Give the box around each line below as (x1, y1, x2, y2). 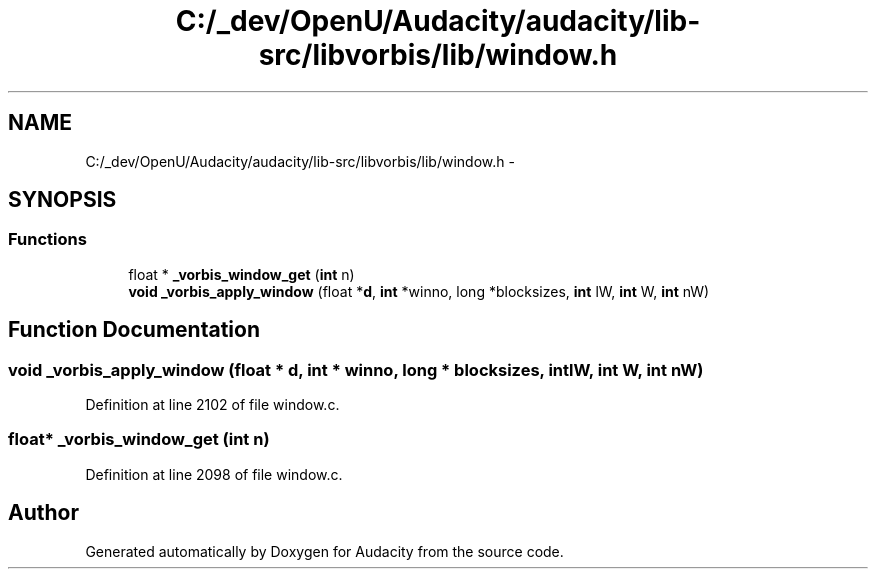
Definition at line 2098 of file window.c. (85, 465, 343, 483)
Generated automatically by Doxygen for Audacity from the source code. (85, 542, 564, 560)
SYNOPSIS (8, 187, 117, 213)
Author (8, 500, 79, 526)
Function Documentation (8, 317, 260, 343)
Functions (8, 229, 87, 250)
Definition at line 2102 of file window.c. (85, 396, 340, 414)
